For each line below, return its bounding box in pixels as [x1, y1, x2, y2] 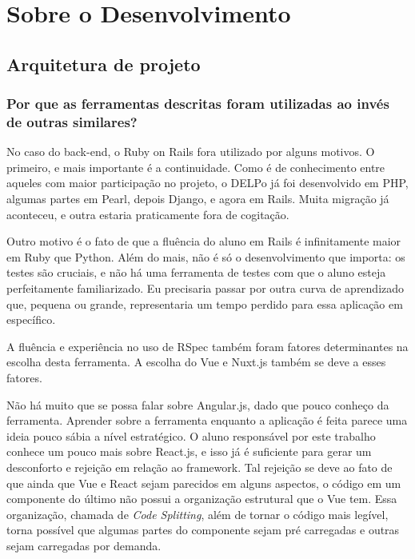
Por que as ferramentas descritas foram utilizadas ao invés [6, 94, 389, 114]
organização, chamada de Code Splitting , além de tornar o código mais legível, [6, 505, 389, 522]
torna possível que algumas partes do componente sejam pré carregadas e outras [6, 521, 400, 538]
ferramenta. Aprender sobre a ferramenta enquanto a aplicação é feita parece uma [6, 412, 408, 429]
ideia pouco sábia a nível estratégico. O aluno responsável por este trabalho [6, 427, 376, 444]
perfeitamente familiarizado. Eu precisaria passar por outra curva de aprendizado [6, 280, 405, 297]
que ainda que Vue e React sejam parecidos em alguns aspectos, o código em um [6, 474, 401, 491]
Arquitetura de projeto [6, 51, 201, 76]
